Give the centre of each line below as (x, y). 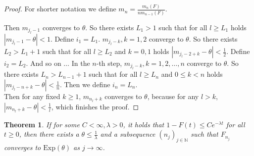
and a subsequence (128, 134)
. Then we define (85, 84)
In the (81, 63)
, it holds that (144, 124)
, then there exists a (49, 134)
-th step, (109, 63)
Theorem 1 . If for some (42, 124)
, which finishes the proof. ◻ (95, 106)
